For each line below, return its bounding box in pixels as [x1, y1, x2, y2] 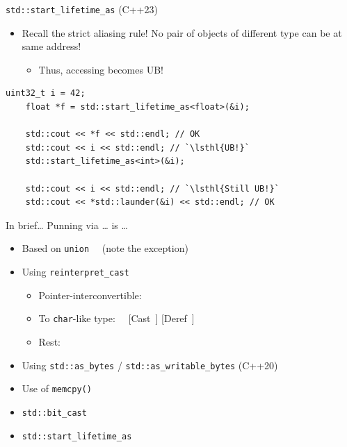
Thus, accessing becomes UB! [38, 62, 163, 76]
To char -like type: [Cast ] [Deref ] [38, 311, 195, 326]
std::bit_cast [22, 407, 87, 418]
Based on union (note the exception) [22, 241, 188, 255]
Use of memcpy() [22, 381, 92, 396]
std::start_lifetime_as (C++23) [6, 2, 158, 16]
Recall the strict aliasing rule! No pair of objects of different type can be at [22, 25, 342, 40]
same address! [22, 39, 81, 53]
